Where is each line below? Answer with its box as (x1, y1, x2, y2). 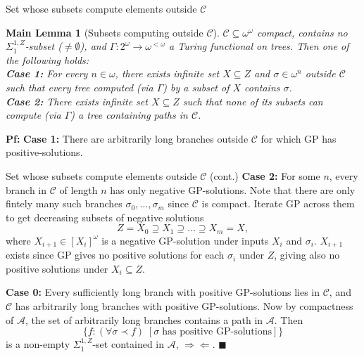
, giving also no (274, 247, 340, 262)
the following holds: (6, 52, 89, 67)
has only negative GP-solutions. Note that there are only (110, 182, 356, 197)
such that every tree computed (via (6, 79, 153, 94)
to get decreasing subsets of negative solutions (6, 209, 204, 224)
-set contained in (92, 337, 165, 351)
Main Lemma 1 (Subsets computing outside (6, 25, 203, 39)
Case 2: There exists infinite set (6, 93, 148, 108)
